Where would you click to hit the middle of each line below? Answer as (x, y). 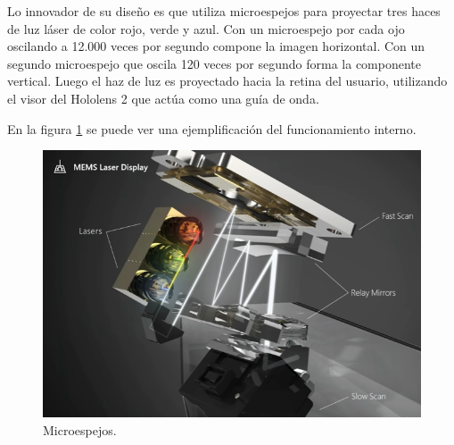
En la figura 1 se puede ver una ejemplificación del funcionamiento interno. (212, 128)
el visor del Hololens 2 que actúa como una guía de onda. (163, 98)
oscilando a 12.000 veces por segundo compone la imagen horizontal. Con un (216, 46)
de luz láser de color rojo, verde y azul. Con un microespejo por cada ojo (206, 28)
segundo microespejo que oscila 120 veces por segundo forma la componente (215, 63)
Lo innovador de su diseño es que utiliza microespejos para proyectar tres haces (224, 11)
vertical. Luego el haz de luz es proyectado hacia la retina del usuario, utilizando (227, 81)
